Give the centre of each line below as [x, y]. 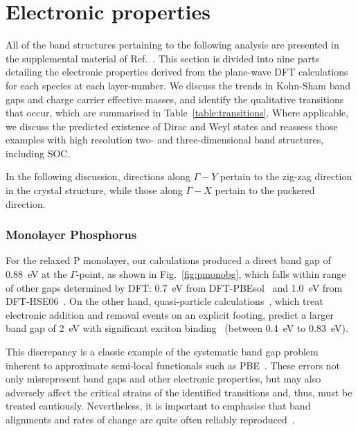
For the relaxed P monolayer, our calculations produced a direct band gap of [168, 260]
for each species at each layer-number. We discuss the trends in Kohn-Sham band [178, 85]
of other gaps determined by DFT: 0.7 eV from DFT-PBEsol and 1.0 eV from [174, 287]
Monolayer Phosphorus [71, 235]
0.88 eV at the [36, 274]
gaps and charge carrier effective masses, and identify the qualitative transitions [175, 99]
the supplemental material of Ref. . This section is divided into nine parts [162, 58]
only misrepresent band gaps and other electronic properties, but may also [163, 379]
